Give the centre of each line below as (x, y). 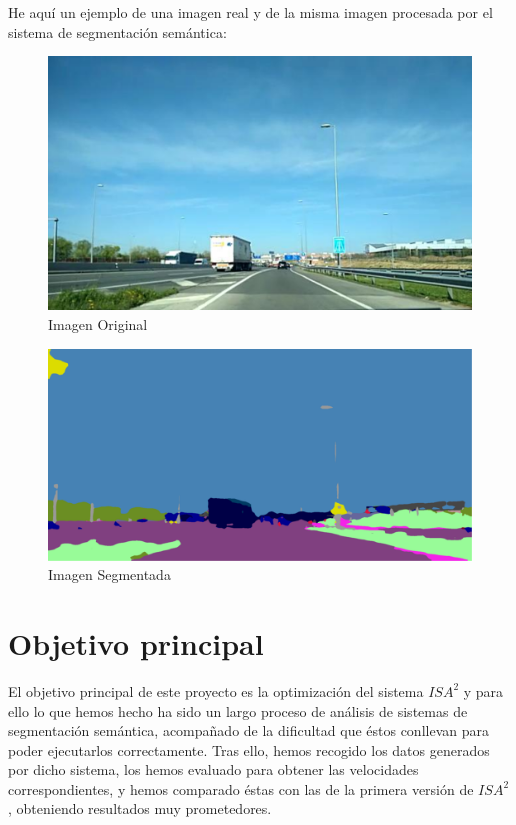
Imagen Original (98, 324)
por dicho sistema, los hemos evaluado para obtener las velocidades (213, 769)
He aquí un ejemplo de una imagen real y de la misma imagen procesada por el (250, 12)
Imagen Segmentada (109, 574)
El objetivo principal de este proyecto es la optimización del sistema (216, 690)
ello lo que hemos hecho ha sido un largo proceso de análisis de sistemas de (238, 710)
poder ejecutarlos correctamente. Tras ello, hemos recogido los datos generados (249, 749)
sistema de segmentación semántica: (117, 31)
